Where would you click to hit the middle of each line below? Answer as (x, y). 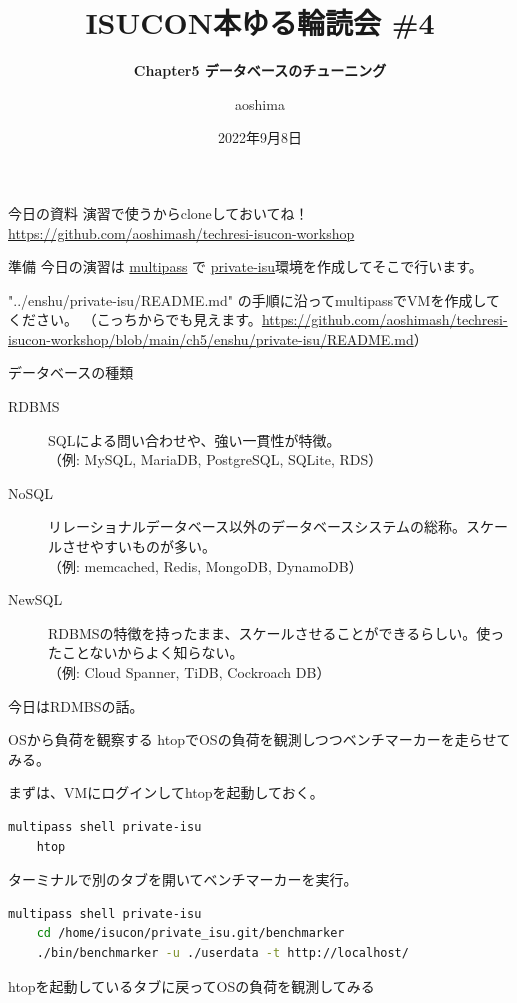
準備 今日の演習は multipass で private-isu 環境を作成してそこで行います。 (245, 266)
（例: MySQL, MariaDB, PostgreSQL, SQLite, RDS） (215, 459)
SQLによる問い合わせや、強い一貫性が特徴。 (194, 439)
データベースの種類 (71, 372)
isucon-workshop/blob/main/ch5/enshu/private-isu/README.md (211, 338)
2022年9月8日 (260, 137)
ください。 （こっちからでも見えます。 (135, 319)
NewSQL (35, 599)
